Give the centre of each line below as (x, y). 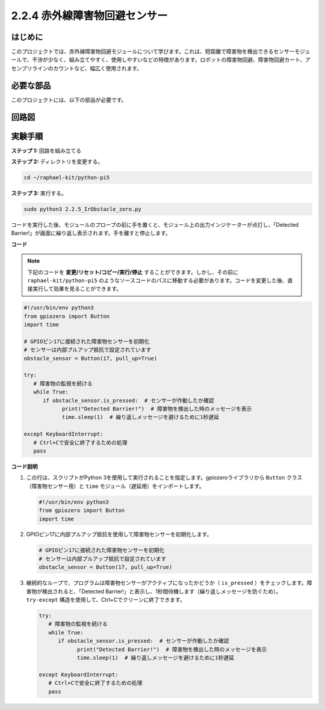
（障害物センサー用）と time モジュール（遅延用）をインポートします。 (115, 486)
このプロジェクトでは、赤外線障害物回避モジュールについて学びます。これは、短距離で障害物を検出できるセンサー (153, 52)
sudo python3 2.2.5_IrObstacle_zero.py (82, 209)
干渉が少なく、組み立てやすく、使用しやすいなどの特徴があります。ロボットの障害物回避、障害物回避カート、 (169, 60)
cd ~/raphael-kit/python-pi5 (67, 178)
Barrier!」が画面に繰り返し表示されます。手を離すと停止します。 (91, 233)
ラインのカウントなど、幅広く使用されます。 (87, 68)
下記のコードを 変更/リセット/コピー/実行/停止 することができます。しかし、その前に (133, 272)
